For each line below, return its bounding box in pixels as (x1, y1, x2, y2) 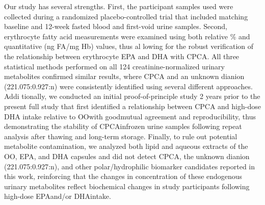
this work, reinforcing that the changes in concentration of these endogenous (4, 171, 243, 182)
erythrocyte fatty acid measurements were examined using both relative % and (4, 31, 250, 41)
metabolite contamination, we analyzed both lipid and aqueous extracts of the (4, 141, 248, 151)
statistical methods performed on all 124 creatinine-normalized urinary (4, 61, 225, 71)
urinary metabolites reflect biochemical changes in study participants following (4, 181, 250, 191)
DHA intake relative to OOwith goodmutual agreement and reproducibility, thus (4, 111, 256, 121)
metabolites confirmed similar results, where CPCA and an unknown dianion (4, 71, 245, 82)
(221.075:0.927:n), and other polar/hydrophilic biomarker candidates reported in (4, 161, 255, 171)
